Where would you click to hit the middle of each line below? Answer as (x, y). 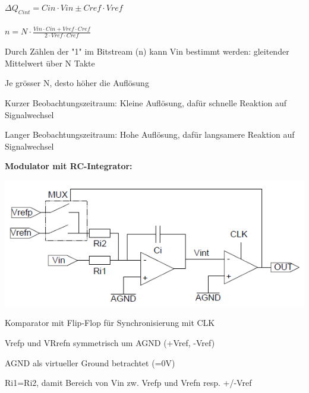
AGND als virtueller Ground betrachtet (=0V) (90, 362)
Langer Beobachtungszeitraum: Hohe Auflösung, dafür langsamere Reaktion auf (150, 134)
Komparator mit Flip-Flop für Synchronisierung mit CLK (110, 323)
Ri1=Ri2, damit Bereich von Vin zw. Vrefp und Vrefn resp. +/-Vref (128, 383)
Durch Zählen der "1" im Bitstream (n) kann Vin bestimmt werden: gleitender (147, 51)
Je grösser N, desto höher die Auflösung (77, 83)
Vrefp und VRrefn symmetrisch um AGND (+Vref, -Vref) (110, 342)
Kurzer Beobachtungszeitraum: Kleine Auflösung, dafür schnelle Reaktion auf (146, 103)
